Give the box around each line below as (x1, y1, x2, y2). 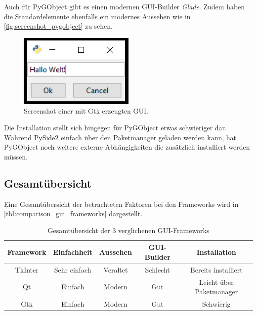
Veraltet (103, 264, 128, 275)
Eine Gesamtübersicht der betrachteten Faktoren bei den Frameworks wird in (4, 198, 239, 209)
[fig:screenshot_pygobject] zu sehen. (4, 21, 113, 31)
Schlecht (145, 264, 170, 275)
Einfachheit (53, 247, 92, 257)
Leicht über (199, 276, 234, 287)
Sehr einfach (54, 264, 91, 275)
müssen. (4, 151, 28, 161)
